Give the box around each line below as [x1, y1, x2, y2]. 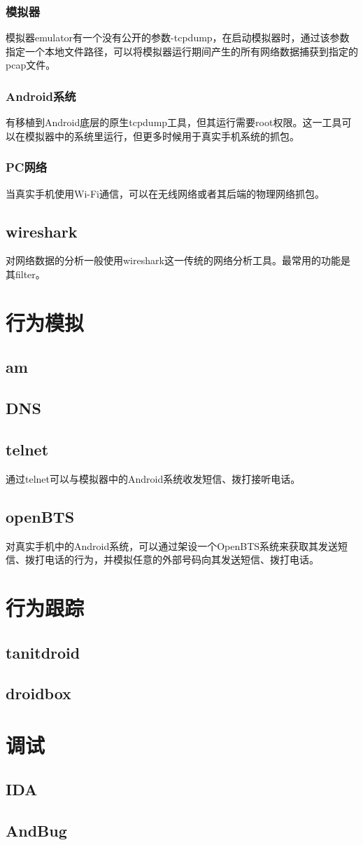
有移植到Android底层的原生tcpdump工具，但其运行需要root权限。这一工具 [6, 115, 342, 130]
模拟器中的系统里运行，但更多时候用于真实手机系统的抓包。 [24, 128, 299, 143]
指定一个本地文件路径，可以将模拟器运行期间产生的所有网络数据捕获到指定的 [6, 43, 358, 58]
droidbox [6, 682, 71, 704]
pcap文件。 [6, 57, 56, 72]
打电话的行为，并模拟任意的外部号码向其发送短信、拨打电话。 [34, 552, 319, 567]
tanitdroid [6, 641, 80, 663]
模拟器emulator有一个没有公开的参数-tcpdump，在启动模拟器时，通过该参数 [6, 30, 350, 45]
